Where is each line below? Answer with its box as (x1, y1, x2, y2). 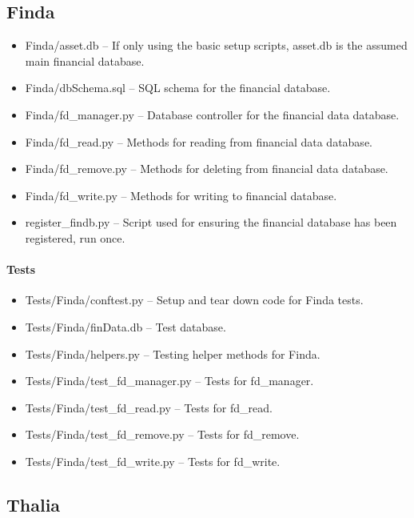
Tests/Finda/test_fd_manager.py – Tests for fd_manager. (25, 372, 314, 389)
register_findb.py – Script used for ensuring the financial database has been (25, 214, 397, 231)
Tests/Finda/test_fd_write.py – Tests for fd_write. (25, 452, 281, 469)
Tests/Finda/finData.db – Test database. (25, 318, 226, 335)
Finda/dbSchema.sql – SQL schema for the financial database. (25, 79, 331, 96)
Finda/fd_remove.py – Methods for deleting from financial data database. (25, 160, 388, 177)
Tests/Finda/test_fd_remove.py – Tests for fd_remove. (25, 426, 300, 443)
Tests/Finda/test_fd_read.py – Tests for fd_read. (25, 399, 273, 416)
